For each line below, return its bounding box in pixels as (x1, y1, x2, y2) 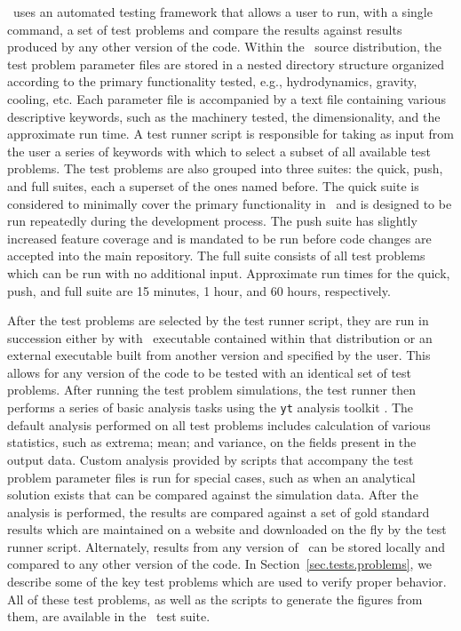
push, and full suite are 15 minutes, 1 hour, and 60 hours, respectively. (7, 281, 391, 300)
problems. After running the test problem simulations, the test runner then (7, 380, 416, 399)
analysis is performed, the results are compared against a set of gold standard (7, 502, 430, 521)
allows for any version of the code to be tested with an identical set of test (7, 363, 412, 381)
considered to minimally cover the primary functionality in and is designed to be (7, 194, 452, 212)
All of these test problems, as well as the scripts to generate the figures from (7, 589, 423, 608)
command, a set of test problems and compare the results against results (7, 20, 402, 38)
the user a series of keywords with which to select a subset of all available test (7, 141, 432, 160)
